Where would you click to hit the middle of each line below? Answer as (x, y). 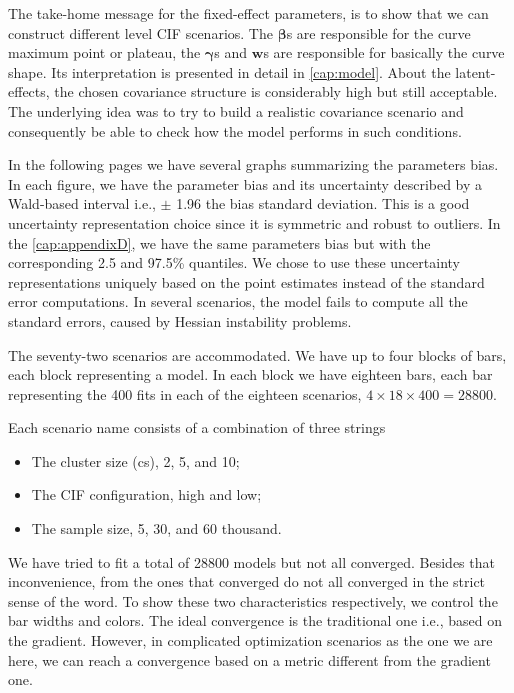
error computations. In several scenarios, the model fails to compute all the (238, 301)
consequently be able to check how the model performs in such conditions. (235, 130)
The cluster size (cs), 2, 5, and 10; (135, 460)
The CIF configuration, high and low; (146, 494)
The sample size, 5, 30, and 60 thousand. (156, 528)
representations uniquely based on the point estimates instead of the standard (246, 281)
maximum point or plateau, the (104, 52)
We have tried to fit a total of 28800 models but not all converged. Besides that (251, 561)
